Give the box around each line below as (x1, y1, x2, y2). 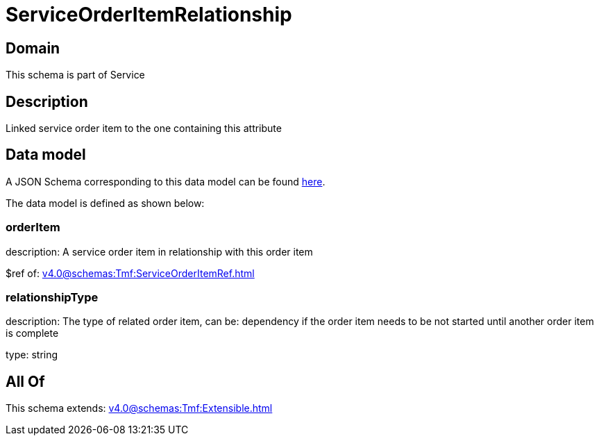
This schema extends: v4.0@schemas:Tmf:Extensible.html (6, 402, 273, 415)
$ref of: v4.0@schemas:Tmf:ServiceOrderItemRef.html (6, 267, 255, 279)
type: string (6, 349, 58, 361)
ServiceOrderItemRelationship (6, 3, 292, 26)
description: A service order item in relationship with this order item (6, 245, 313, 258)
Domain (6, 39, 60, 57)
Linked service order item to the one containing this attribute (6, 122, 282, 135)
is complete (6, 327, 59, 340)
